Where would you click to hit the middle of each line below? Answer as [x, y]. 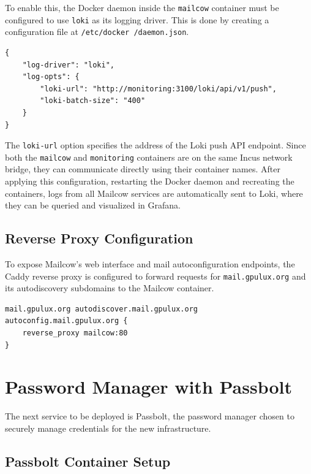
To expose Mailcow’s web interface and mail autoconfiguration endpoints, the [150, 264]
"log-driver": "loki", [68, 65]
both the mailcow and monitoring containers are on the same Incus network [149, 157]
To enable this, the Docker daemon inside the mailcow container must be [142, 7]
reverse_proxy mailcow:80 [75, 333]
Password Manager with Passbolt [149, 387]
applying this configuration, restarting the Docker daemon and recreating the [150, 181]
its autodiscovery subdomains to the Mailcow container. [110, 288]
